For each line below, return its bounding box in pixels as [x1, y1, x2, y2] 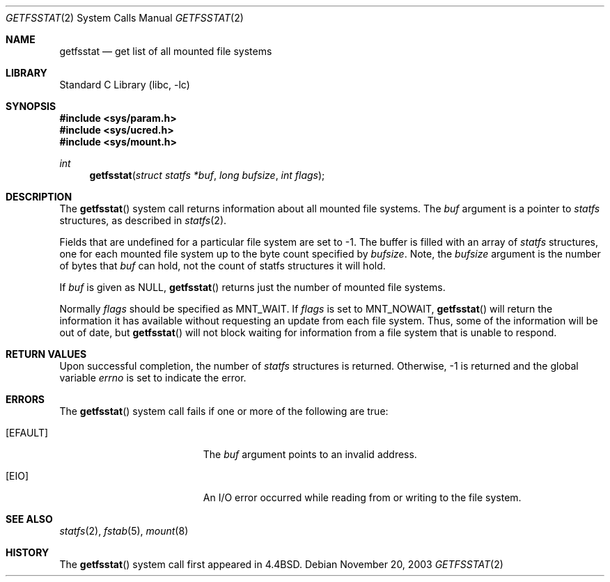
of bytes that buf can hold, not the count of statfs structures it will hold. [59, 260, 386, 272]
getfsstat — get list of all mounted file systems [59, 45, 272, 57]
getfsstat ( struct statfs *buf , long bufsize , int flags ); [89, 169, 325, 181]
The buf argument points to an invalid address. [203, 448, 417, 460]
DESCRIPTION [6, 191, 72, 203]
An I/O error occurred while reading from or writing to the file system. [203, 491, 522, 503]
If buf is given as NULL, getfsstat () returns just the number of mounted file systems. [59, 281, 446, 293]
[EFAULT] [6, 427, 49, 439]
